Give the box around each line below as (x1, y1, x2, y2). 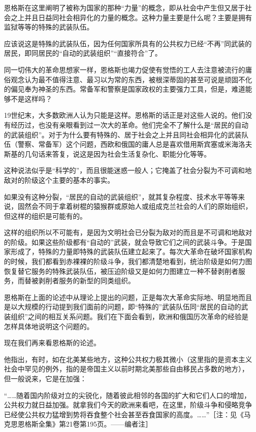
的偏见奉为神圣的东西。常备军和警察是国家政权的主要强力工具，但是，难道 (4, 84, 245, 94)
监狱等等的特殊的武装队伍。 (4, 22, 94, 32)
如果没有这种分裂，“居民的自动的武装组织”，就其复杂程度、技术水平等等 (4, 191, 238, 201)
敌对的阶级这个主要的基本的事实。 (4, 174, 114, 185)
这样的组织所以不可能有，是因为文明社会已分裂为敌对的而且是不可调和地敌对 (4, 227, 252, 237)
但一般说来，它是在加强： (4, 373, 87, 383)
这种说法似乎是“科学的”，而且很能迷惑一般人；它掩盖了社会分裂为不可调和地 (4, 165, 252, 175)
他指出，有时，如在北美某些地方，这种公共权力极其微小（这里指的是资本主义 (4, 354, 252, 364)
